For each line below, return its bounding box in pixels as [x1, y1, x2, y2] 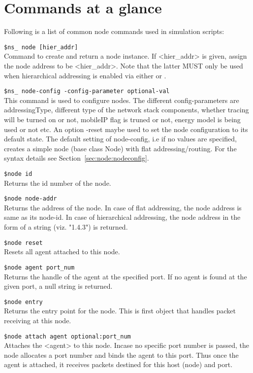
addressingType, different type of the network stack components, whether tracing [4, 104, 249, 115]
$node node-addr [4, 195, 57, 203]
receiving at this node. [4, 315, 71, 325]
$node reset [4, 239, 43, 246]
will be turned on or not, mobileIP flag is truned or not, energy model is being [4, 114, 241, 124]
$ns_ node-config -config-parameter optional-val [4, 88, 170, 95]
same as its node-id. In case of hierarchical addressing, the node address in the [4, 212, 241, 222]
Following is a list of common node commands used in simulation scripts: [4, 26, 224, 36]
